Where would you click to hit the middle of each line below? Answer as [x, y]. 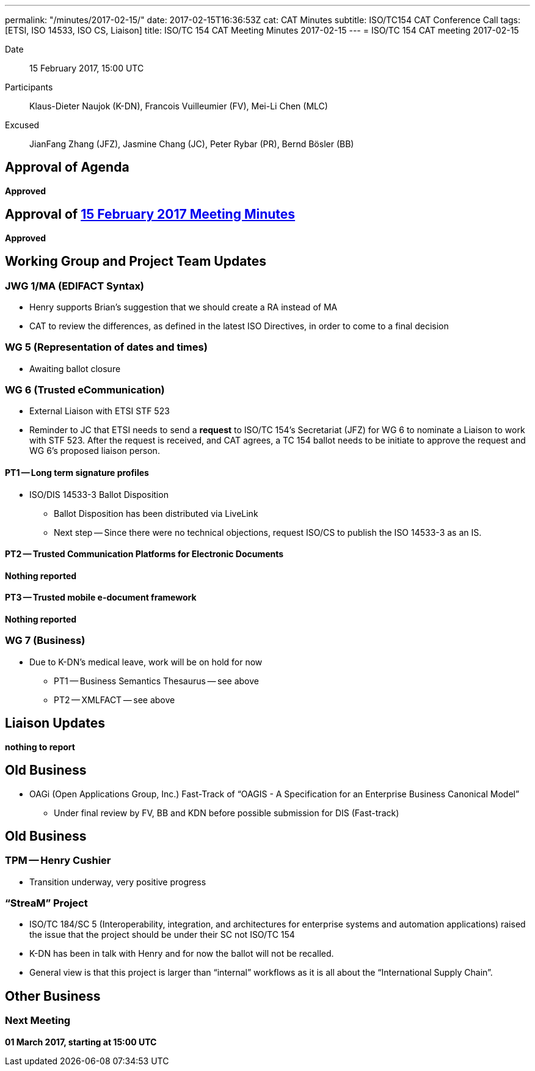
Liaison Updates [55, 723]
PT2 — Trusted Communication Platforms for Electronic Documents [144, 554]
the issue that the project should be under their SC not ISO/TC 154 [162, 935]
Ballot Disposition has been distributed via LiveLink [156, 513]
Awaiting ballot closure [75, 368]
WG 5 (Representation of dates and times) [106, 347]
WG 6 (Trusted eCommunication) [85, 390]
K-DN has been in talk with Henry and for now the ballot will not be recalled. [182, 954]
